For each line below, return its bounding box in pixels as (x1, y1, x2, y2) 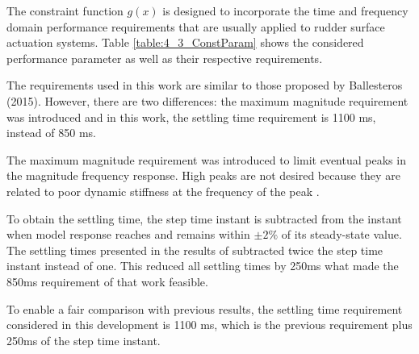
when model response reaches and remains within (6, 226, 250, 243)
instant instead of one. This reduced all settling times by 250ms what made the (6, 257, 399, 274)
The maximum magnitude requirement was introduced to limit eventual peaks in (6, 151, 406, 168)
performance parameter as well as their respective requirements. (6, 49, 323, 66)
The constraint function (6, 2, 124, 19)
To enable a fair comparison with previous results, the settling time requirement (6, 300, 403, 317)
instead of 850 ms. (6, 124, 96, 141)
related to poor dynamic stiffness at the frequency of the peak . (6, 182, 320, 199)
